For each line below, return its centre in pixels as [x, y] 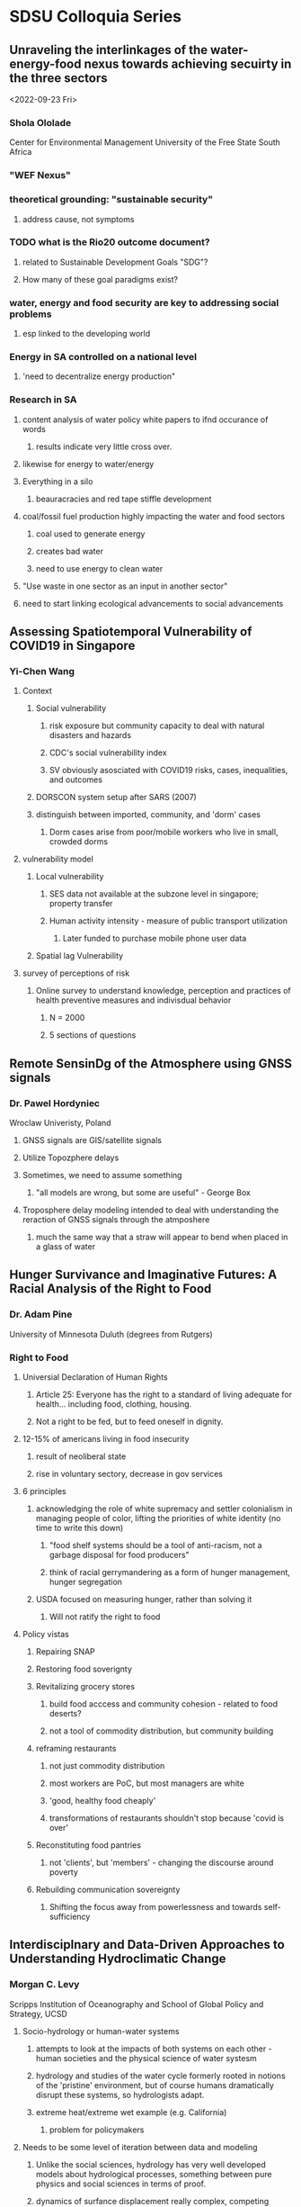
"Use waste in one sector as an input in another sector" [125, 586]
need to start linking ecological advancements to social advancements [153, 603]
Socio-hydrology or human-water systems [101, 2031]
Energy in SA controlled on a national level [103, 357]
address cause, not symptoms [78, 219]
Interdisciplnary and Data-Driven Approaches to [147, 1945]
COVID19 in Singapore [72, 646]
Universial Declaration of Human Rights [95, 1377]
